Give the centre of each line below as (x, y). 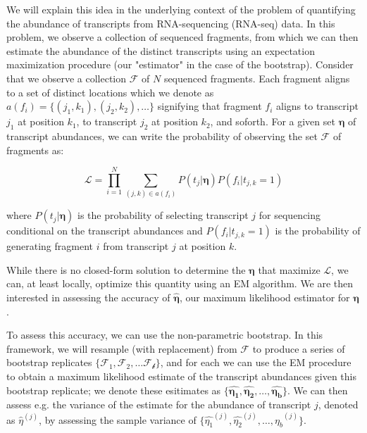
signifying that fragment (210, 106)
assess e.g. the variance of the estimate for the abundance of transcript (159, 404)
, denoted (338, 404)
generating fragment (50, 246)
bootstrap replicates (49, 362)
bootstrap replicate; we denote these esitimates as (114, 390)
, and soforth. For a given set (273, 121)
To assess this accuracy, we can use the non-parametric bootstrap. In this (165, 335)
